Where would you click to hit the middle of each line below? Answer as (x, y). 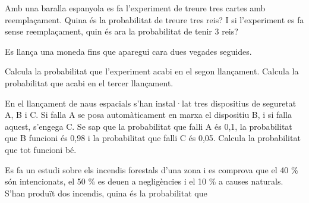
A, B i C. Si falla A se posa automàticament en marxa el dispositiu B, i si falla (148, 115)
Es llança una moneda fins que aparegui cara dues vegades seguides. (128, 51)
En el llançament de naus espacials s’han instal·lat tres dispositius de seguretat (151, 103)
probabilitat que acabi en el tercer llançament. (89, 82)
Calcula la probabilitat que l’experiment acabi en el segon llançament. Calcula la (152, 71)
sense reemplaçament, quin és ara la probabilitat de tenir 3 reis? (122, 31)
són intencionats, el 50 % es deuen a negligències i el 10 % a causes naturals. (144, 181)
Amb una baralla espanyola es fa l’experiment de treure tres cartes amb (135, 8)
